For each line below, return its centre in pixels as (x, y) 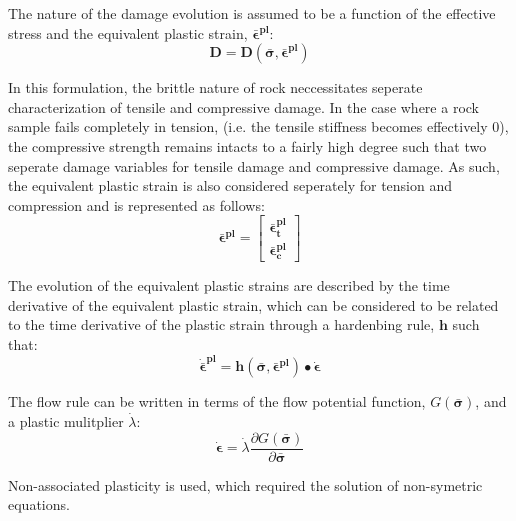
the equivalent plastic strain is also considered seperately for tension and (230, 185)
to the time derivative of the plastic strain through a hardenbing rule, (221, 324)
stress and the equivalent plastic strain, (128, 32)
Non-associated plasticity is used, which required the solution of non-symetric (245, 484)
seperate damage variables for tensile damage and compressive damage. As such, (254, 165)
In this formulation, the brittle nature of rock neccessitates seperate (215, 87)
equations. (39, 504)
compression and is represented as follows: (136, 204)
